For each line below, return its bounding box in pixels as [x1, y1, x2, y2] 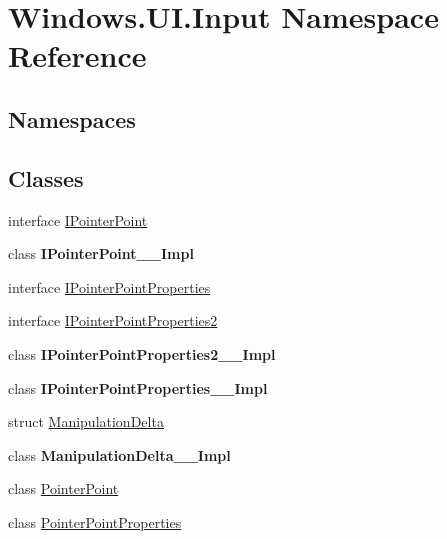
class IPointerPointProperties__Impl [8, 377, 268, 398]
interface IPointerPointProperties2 [8, 310, 218, 331]
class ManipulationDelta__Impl [8, 444, 231, 465]
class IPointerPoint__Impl [8, 243, 194, 264]
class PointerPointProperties [8, 511, 182, 532]
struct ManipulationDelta [8, 411, 164, 432]
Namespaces [8, 103, 136, 134]
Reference [8, 35, 147, 76]
